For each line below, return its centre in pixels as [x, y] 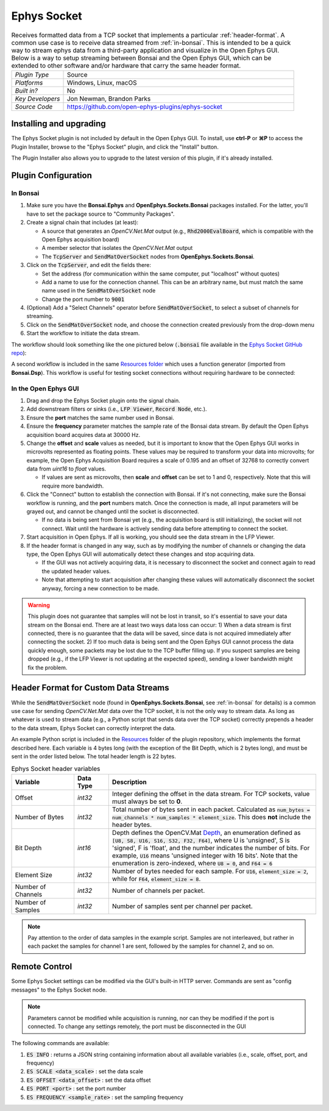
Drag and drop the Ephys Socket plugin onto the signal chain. [104, 400]
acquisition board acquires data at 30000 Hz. [83, 435]
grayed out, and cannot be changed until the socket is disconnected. [113, 511]
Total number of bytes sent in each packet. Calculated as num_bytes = [211, 809]
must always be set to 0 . [147, 801]
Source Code [34, 107]
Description [129, 782]
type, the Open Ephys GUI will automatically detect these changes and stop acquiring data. [141, 554]
